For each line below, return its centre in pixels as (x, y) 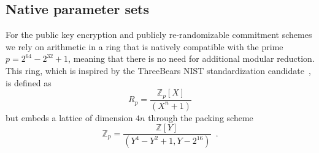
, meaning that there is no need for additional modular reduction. (191, 58)
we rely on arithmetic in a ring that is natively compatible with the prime (144, 46)
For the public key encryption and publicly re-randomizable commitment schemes (159, 35)
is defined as (29, 82)
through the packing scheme (201, 117)
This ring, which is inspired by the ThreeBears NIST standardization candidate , (158, 70)
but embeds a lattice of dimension (69, 117)
